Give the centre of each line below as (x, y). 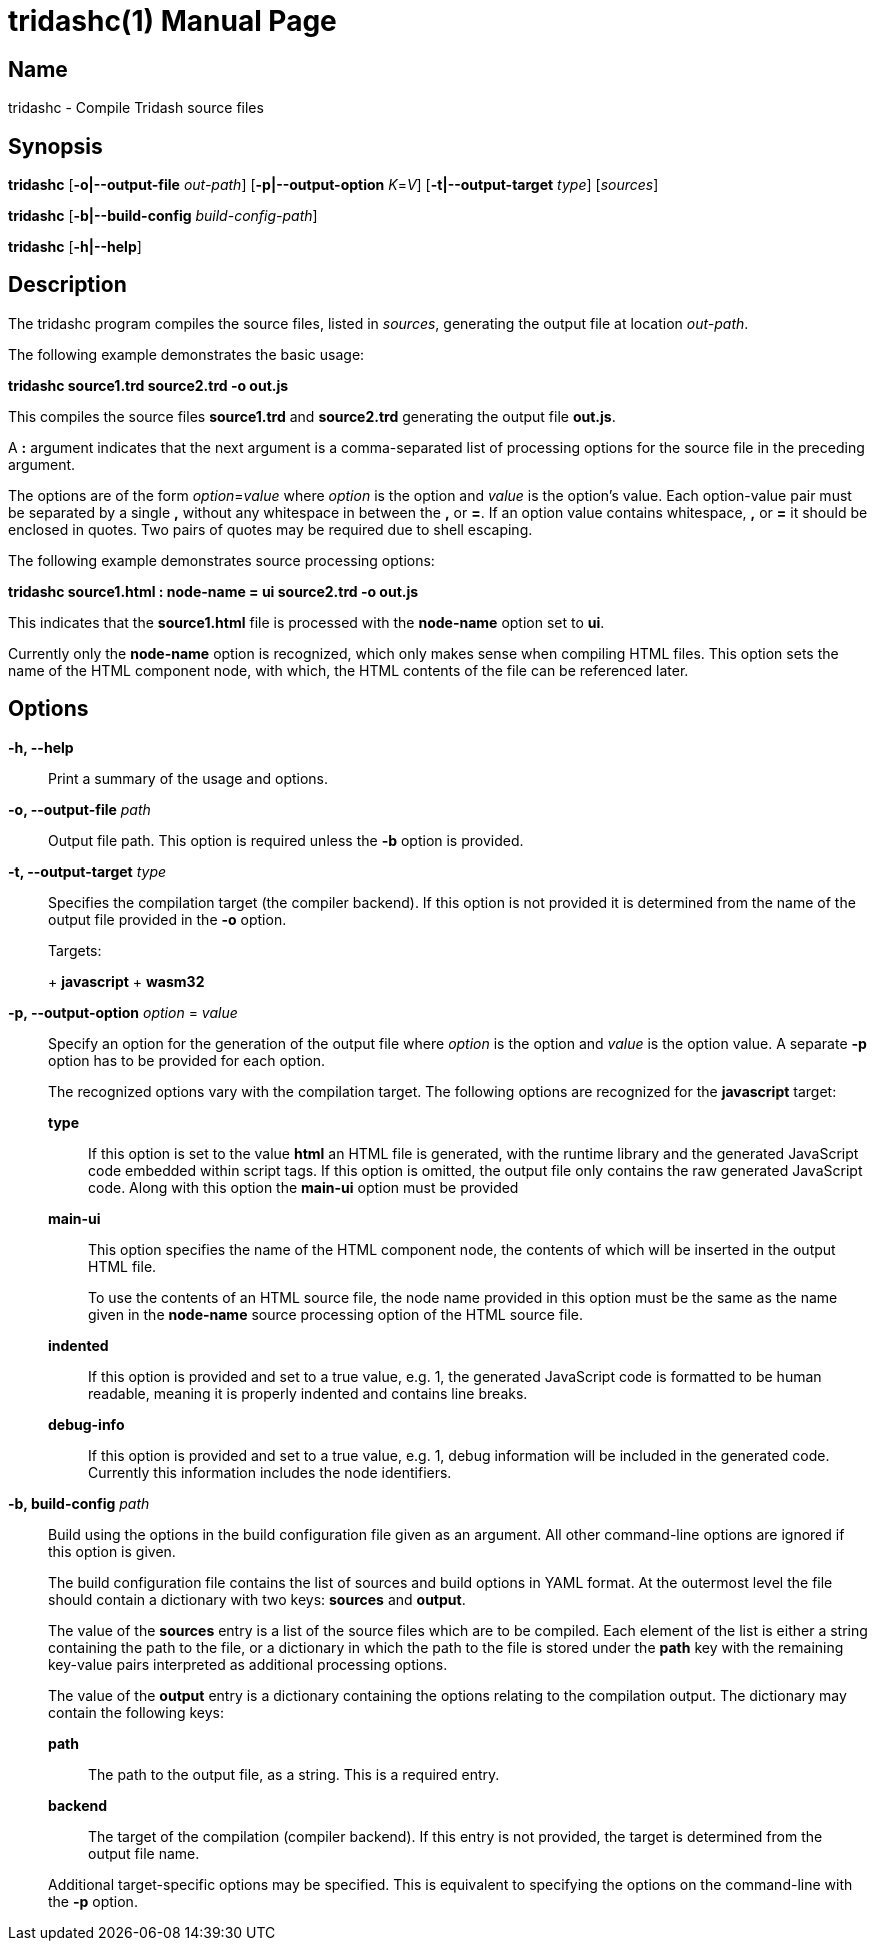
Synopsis (55, 146)
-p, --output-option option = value (123, 1012)
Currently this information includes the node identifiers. (270, 1472)
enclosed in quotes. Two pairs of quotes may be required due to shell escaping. (270, 529)
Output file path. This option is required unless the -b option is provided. (286, 840)
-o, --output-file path (79, 809)
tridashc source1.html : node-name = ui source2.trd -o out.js (213, 591)
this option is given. (112, 1551)
